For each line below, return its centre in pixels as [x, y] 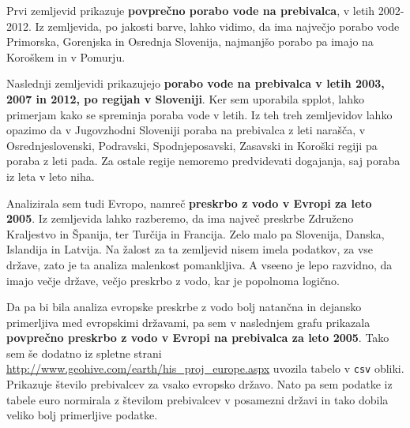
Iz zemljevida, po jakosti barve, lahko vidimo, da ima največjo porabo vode [217, 26]
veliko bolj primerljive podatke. [82, 415]
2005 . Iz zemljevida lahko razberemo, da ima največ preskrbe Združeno [180, 218]
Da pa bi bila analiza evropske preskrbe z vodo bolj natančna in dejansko [184, 307]
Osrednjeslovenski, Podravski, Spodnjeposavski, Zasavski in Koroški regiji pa [192, 145]
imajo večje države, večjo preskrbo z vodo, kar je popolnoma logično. [173, 280]
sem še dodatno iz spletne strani [84, 353]
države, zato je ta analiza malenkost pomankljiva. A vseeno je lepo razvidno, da [199, 264]
